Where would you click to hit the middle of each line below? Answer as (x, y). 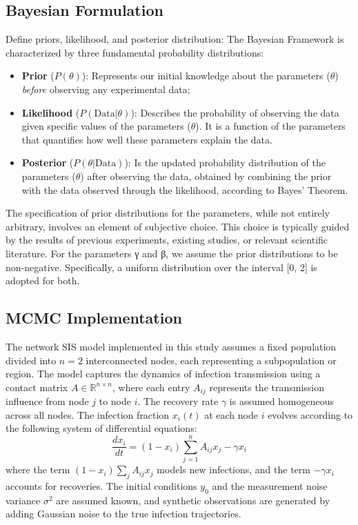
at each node (231, 414)
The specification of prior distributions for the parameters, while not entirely (168, 213)
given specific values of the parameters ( (106, 126)
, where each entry (151, 387)
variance (23, 500)
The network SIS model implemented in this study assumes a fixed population (171, 346)
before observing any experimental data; (106, 89)
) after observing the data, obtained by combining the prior (206, 176)
